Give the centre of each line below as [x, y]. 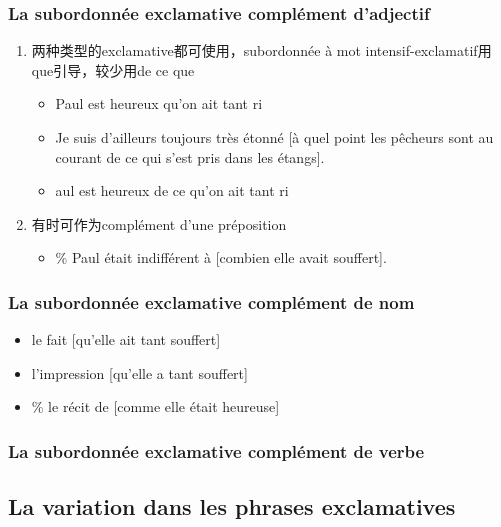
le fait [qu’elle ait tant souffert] [126, 339]
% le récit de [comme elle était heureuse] [155, 406]
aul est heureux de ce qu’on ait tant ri [172, 190]
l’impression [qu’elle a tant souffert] [139, 372]
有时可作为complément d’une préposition [159, 223]
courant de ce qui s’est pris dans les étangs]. [190, 156]
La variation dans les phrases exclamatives [232, 506]
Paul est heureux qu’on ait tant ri [159, 103]
